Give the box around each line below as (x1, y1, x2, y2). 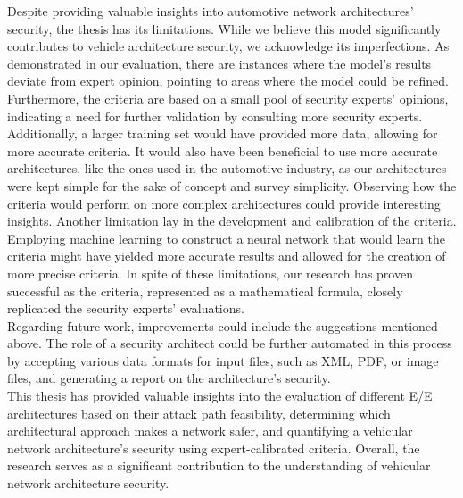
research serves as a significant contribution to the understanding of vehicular (7, 456, 431, 475)
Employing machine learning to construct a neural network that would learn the (7, 228, 445, 247)
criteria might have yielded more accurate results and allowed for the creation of (7, 246, 446, 265)
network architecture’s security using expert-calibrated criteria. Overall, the (7, 438, 420, 457)
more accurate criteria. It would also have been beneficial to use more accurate (7, 141, 438, 160)
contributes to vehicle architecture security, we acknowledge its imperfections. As (7, 37, 450, 55)
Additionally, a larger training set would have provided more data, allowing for (7, 124, 438, 143)
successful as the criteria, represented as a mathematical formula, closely (7, 281, 403, 300)
